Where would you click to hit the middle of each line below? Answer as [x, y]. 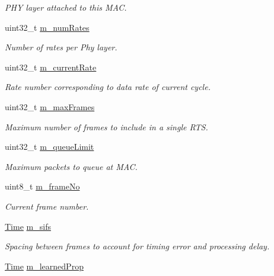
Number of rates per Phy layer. [61, 47]
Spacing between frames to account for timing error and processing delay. [137, 246]
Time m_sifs [28, 226]
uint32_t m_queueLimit [50, 147]
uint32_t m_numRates [47, 27]
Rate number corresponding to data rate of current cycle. [108, 87]
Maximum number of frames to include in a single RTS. [106, 126]
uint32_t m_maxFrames [50, 106]
